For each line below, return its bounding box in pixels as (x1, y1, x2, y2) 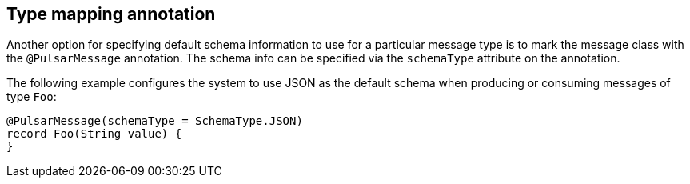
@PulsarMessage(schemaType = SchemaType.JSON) (6, 114, 303, 128)
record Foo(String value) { (6, 127, 182, 141)
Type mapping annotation (6, 4, 216, 24)
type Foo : (6, 90, 57, 104)
